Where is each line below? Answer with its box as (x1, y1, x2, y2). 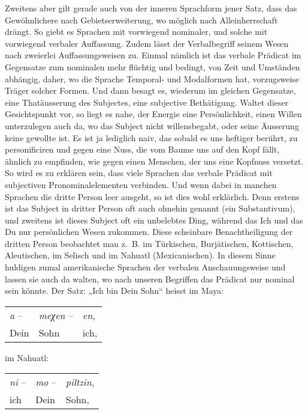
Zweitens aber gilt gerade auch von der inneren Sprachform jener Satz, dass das (5, 2, 297, 14)
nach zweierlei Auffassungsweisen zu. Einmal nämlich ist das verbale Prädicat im (5, 49, 301, 61)
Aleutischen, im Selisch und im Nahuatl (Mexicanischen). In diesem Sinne (5, 249, 276, 261)
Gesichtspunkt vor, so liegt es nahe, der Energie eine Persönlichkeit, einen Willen (5, 108, 302, 120)
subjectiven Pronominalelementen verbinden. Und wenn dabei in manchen (5, 178, 277, 190)
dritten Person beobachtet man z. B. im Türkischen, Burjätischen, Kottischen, (5, 237, 294, 249)
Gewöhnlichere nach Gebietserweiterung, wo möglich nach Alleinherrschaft (5, 13, 278, 26)
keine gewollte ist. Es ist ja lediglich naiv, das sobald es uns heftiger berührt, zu (5, 131, 298, 144)
